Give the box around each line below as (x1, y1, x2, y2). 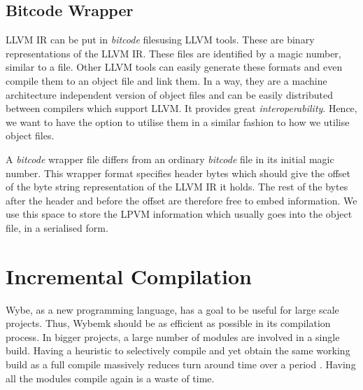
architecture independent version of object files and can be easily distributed (6, 87, 333, 102)
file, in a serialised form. (6, 220, 108, 235)
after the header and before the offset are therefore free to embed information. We (6, 193, 357, 207)
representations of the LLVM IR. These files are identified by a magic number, (6, 46, 341, 60)
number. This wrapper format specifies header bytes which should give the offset (6, 165, 350, 180)
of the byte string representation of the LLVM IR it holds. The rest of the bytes (6, 179, 348, 194)
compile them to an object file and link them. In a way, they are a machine (6, 73, 327, 88)
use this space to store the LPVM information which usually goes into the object (6, 207, 353, 221)
